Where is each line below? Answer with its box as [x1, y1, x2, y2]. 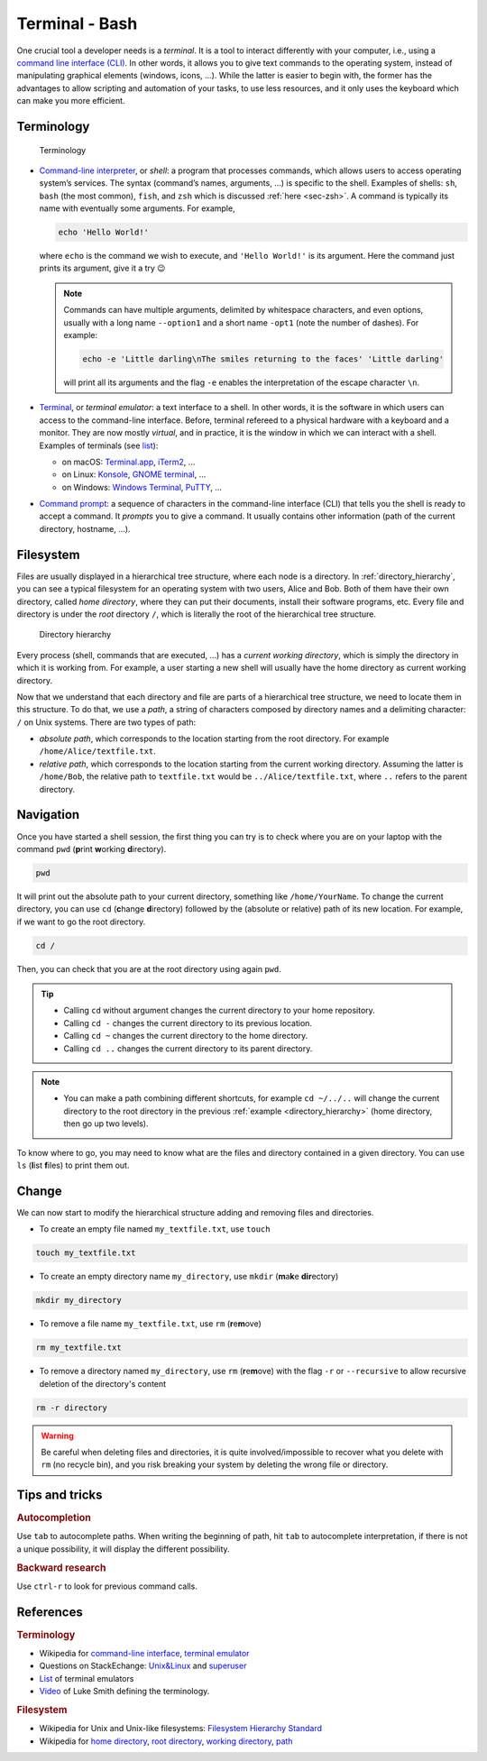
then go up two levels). [63, 1118, 149, 1129]
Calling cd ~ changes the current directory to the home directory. [63, 1031, 308, 1041]
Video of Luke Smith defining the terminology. [39, 1686, 210, 1697]
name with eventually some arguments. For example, [39, 203, 235, 214]
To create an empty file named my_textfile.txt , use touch [39, 1224, 271, 1234]
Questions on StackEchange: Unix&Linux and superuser [39, 1660, 247, 1672]
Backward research [16, 1561, 106, 1573]
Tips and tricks [16, 1488, 103, 1503]
